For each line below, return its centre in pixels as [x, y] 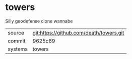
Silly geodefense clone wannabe [39, 21]
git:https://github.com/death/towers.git [78, 32]
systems [18, 49]
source [16, 32]
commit [17, 40]
